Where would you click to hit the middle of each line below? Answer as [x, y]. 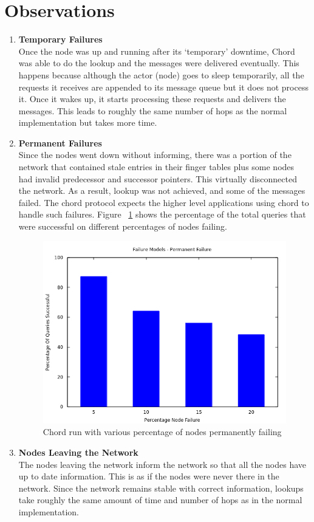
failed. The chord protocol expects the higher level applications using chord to [164, 202]
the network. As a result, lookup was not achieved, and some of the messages [162, 191]
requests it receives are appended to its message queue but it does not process [163, 87]
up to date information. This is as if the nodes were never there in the [149, 476]
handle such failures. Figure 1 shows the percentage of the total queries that [162, 214]
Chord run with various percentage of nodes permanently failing [162, 432]
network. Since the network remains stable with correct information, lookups [161, 488]
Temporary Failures [60, 39]
